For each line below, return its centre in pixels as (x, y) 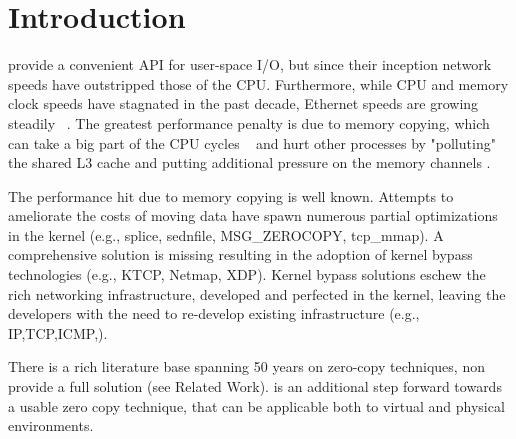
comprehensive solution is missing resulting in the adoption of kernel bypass (240, 254)
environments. (51, 425)
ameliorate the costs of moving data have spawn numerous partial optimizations (253, 215)
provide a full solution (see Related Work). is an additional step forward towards (255, 386)
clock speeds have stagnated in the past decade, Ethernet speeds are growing (243, 103)
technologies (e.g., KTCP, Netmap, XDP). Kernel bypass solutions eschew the (247, 274)
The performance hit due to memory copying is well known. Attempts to (231, 195)
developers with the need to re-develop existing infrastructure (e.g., (214, 313)
